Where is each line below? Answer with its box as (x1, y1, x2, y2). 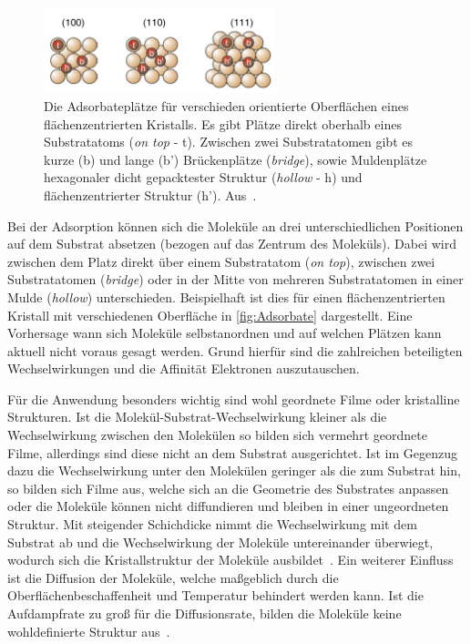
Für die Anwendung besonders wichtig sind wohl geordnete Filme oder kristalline (7, 389, 460, 408)
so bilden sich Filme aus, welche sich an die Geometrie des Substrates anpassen (7, 478, 449, 497)
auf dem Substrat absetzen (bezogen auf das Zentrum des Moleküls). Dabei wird (7, 234, 457, 253)
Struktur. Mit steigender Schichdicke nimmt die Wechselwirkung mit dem (7, 515, 417, 534)
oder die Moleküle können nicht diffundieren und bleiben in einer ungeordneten (7, 496, 449, 516)
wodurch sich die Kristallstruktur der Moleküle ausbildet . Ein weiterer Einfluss (7, 550, 454, 569)
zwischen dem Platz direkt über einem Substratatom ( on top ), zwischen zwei (7, 251, 435, 271)
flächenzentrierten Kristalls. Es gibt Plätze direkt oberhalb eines (44, 114, 402, 133)
